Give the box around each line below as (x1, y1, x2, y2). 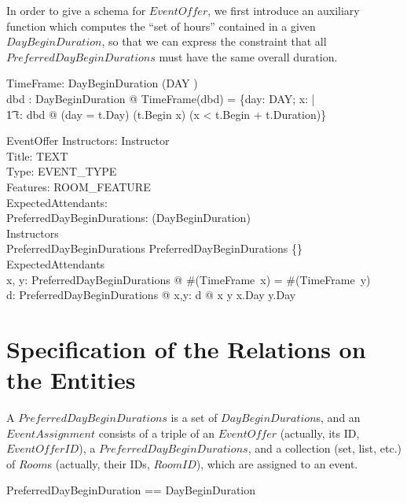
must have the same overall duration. (159, 48, 338, 65)
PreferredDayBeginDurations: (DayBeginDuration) (6, 209, 251, 226)
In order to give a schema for (6, 2, 146, 18)
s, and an (316, 409, 361, 425)
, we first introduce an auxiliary (207, 2, 360, 18)
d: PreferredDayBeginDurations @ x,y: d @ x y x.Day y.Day (6, 287, 296, 303)
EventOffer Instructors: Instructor (6, 132, 170, 149)
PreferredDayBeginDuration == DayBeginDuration (6, 482, 256, 498)
